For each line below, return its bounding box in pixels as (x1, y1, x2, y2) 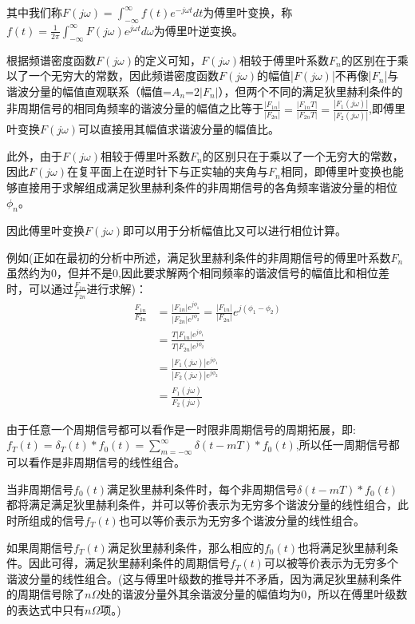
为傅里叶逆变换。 (153, 22, 243, 38)
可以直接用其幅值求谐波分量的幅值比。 (77, 121, 279, 137)
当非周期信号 (6, 480, 73, 497)
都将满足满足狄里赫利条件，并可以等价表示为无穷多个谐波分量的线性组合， (6, 496, 397, 513)
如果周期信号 (6, 539, 73, 555)
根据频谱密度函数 (6, 51, 96, 68)
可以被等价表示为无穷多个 (263, 554, 398, 571)
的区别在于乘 (341, 51, 409, 68)
